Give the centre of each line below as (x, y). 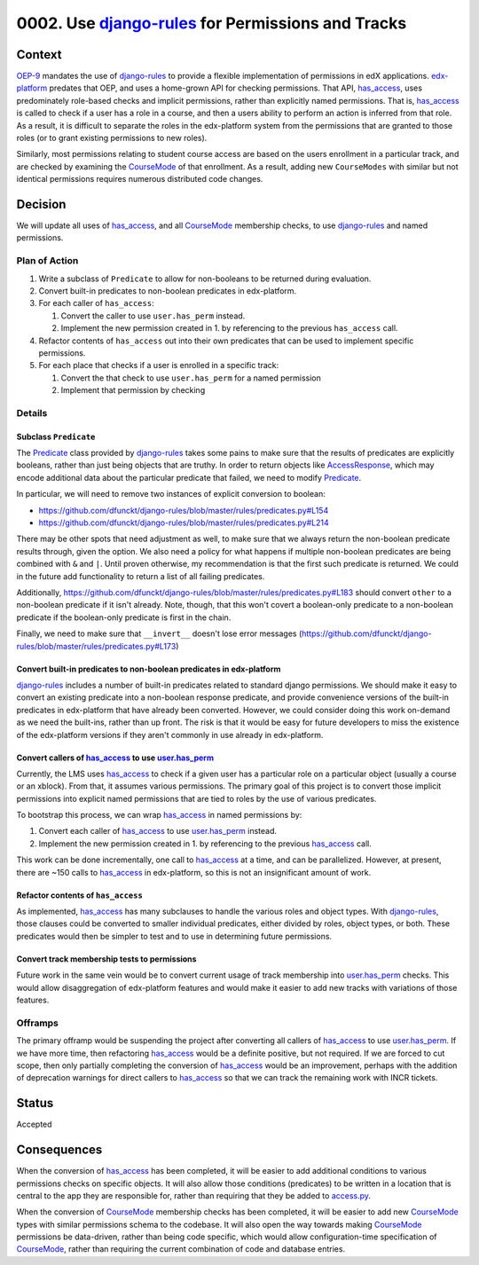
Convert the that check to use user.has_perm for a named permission (191, 378)
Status (35, 1103)
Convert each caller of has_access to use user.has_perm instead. (158, 831)
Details (32, 412)
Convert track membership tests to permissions (106, 959)
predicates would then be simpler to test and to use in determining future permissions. (174, 936)
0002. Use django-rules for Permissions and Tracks (212, 23)
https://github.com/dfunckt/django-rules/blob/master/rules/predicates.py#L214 (184, 522)
